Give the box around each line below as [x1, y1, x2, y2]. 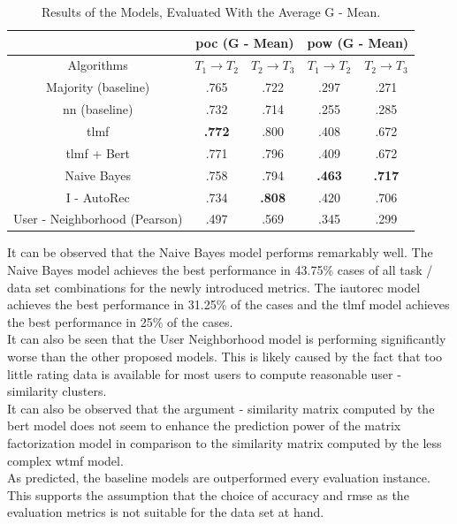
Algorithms [67, 56, 128, 74]
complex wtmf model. [7, 451, 124, 469]
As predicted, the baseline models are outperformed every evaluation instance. [7, 468, 430, 487]
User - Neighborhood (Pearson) [13, 209, 183, 228]
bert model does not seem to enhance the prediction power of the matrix [7, 416, 401, 435]
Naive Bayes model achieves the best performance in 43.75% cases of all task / [7, 261, 433, 279]
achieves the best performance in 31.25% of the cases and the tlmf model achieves [7, 295, 450, 314]
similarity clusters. [7, 382, 107, 400]
